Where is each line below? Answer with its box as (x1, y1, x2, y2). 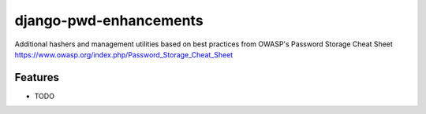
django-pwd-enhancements (14, 12, 204, 29)
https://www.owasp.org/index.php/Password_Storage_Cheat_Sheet (14, 50, 234, 59)
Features (14, 71, 59, 84)
